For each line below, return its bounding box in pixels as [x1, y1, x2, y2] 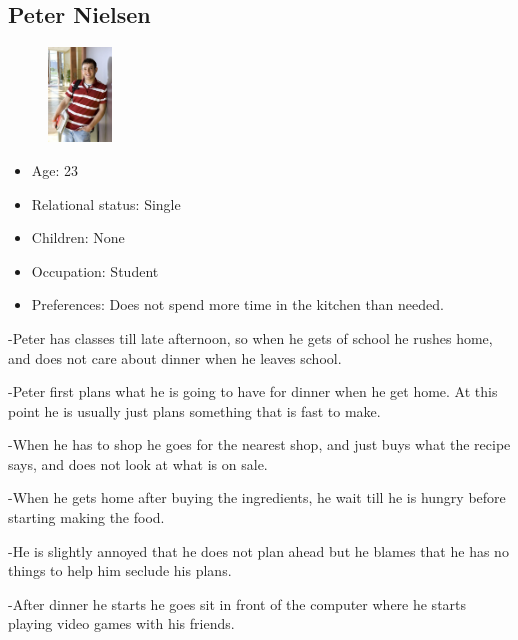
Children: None [31, 227, 125, 248]
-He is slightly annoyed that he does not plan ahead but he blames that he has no [8, 540, 509, 561]
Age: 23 [31, 159, 79, 180]
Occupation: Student [31, 260, 159, 281]
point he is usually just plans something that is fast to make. [8, 400, 381, 421]
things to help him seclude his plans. [8, 560, 232, 581]
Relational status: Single [31, 193, 181, 214]
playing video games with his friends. [8, 613, 235, 634]
